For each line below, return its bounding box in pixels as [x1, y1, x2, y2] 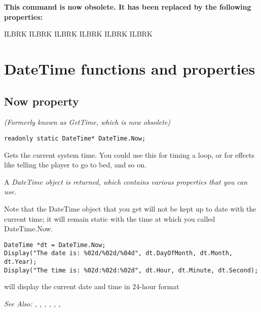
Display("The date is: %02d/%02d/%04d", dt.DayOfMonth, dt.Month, [4, 250, 233, 257]
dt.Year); [4, 258, 37, 266]
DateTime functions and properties [4, 58, 255, 79]
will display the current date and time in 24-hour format [4, 281, 179, 292]
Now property [4, 93, 79, 109]
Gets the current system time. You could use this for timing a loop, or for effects [4, 149, 254, 160]
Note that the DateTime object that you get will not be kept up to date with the [4, 203, 256, 214]
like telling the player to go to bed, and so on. [4, 159, 146, 170]
